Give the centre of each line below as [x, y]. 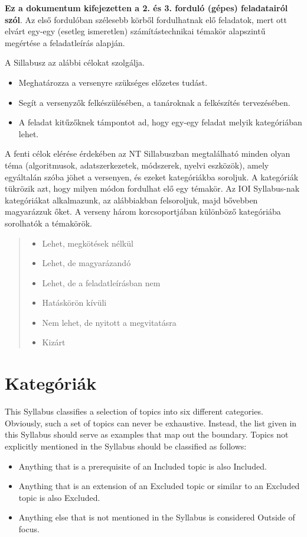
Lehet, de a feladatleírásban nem [101, 282]
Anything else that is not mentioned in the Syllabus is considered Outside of [157, 517]
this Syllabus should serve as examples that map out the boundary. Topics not [147, 434]
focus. [29, 528]
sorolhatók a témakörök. [48, 223]
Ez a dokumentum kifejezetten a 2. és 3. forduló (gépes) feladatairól [146, 8]
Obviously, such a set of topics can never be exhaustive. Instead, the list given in [151, 423]
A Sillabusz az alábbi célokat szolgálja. [75, 62]
